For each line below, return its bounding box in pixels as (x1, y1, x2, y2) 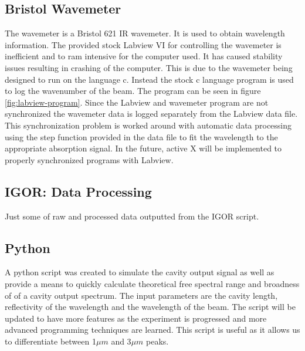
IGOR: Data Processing (5, 182, 152, 200)
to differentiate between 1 (5, 335, 96, 347)
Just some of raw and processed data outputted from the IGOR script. (5, 210, 259, 222)
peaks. (146, 335, 169, 347)
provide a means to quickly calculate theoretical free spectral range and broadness (5, 277, 300, 289)
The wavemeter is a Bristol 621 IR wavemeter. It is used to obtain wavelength (5, 27, 285, 39)
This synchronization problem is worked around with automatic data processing (5, 119, 292, 131)
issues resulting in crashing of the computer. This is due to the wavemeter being (5, 61, 293, 73)
